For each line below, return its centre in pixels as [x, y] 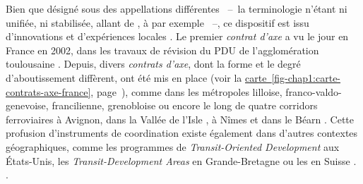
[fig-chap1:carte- [306, 77]
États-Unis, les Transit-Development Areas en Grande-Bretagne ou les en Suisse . [181, 160]
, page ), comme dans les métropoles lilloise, [186, 91]
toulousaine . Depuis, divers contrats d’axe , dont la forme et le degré [153, 64]
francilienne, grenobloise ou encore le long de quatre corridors [185, 105]
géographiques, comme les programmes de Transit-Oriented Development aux [173, 146]
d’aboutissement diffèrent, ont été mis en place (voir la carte [136, 77]
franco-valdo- [314, 91]
